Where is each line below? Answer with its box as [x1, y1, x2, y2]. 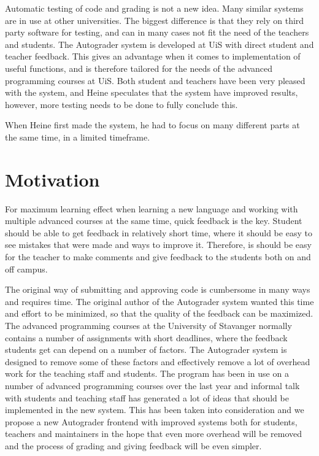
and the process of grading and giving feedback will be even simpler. [5, 439, 262, 452]
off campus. [5, 262, 48, 275]
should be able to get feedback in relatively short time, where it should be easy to [5, 226, 312, 239]
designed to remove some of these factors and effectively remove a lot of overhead [5, 355, 310, 368]
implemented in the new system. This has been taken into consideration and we [5, 403, 304, 416]
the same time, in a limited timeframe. [5, 130, 150, 143]
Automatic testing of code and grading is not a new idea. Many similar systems [5, 2, 304, 14]
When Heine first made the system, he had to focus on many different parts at [5, 118, 300, 131]
